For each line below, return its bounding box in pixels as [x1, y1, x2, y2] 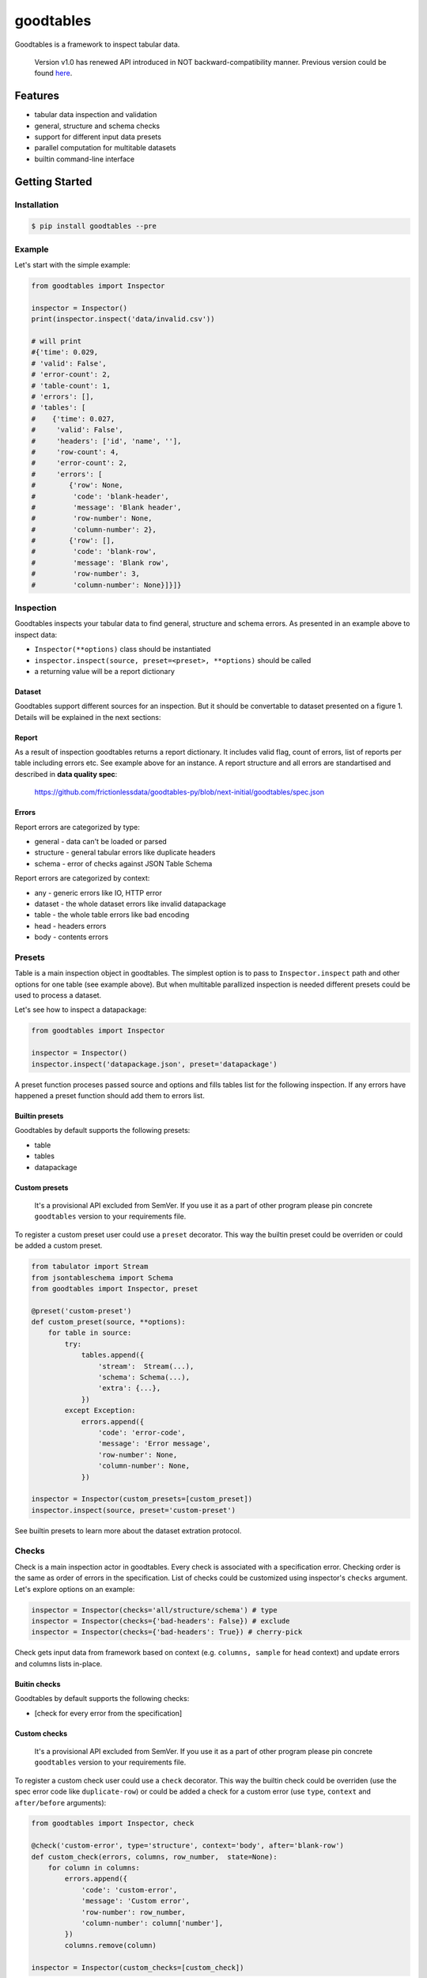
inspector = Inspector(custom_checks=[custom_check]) [31, 1963, 244, 1972]
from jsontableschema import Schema [31, 1273, 174, 1282]
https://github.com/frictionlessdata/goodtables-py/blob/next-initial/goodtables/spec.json [34, 787, 324, 797]
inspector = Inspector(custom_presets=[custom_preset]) [31, 1495, 253, 1503]
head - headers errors [34, 921, 107, 930]
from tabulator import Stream [31, 1262, 149, 1271]
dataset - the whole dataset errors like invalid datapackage [34, 899, 227, 908]
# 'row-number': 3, [31, 570, 140, 578]
